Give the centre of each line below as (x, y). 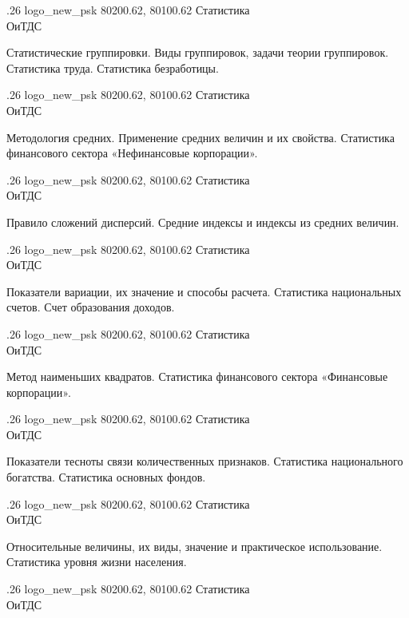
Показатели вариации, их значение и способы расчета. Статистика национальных (204, 291)
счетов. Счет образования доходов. (91, 307)
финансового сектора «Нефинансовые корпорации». (132, 153)
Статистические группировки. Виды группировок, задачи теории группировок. (198, 52)
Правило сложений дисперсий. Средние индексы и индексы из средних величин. (203, 222)
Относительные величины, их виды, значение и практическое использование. (195, 546)
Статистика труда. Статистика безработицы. (113, 67)
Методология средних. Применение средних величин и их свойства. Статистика (201, 137)
